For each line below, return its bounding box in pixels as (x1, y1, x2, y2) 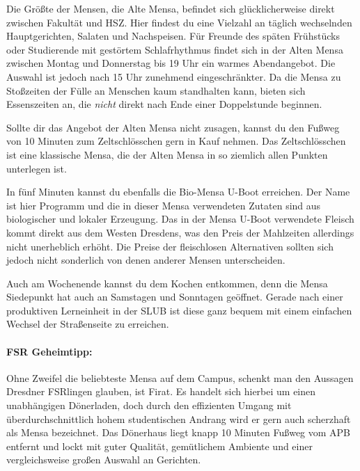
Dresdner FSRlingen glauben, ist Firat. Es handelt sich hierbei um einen (6, 384, 316, 399)
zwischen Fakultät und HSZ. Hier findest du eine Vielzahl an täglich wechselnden (6, 15, 352, 29)
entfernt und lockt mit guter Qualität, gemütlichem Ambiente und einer (6, 438, 313, 453)
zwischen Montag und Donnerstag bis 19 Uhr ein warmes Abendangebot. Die (6, 56, 336, 70)
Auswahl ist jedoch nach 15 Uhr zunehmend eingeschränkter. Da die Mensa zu (6, 69, 341, 83)
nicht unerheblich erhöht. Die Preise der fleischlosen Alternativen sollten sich (6, 239, 334, 253)
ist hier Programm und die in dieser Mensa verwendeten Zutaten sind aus (6, 198, 321, 212)
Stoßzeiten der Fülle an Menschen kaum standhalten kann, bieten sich (6, 83, 306, 97)
